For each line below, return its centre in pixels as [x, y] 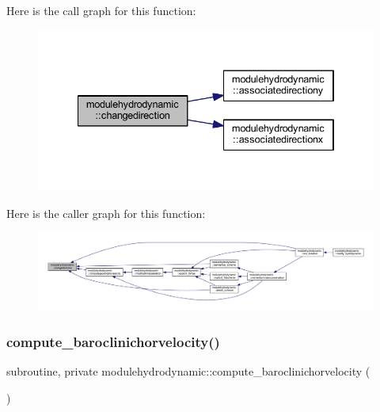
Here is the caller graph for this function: [106, 213]
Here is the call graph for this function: [101, 10]
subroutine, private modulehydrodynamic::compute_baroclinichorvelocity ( [188, 371]
